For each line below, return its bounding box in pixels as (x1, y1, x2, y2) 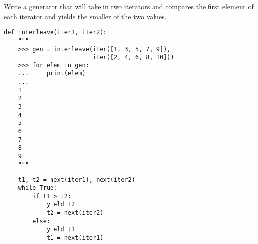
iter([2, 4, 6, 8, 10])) (92, 54, 174, 61)
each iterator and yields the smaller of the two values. (4, 11, 167, 21)
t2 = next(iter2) (46, 209, 103, 216)
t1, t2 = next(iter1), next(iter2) (18, 176, 135, 183)
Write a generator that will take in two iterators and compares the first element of (4, 1, 254, 11)
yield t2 (46, 201, 75, 208)
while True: (18, 184, 57, 191)
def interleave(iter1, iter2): (4, 29, 107, 36)
